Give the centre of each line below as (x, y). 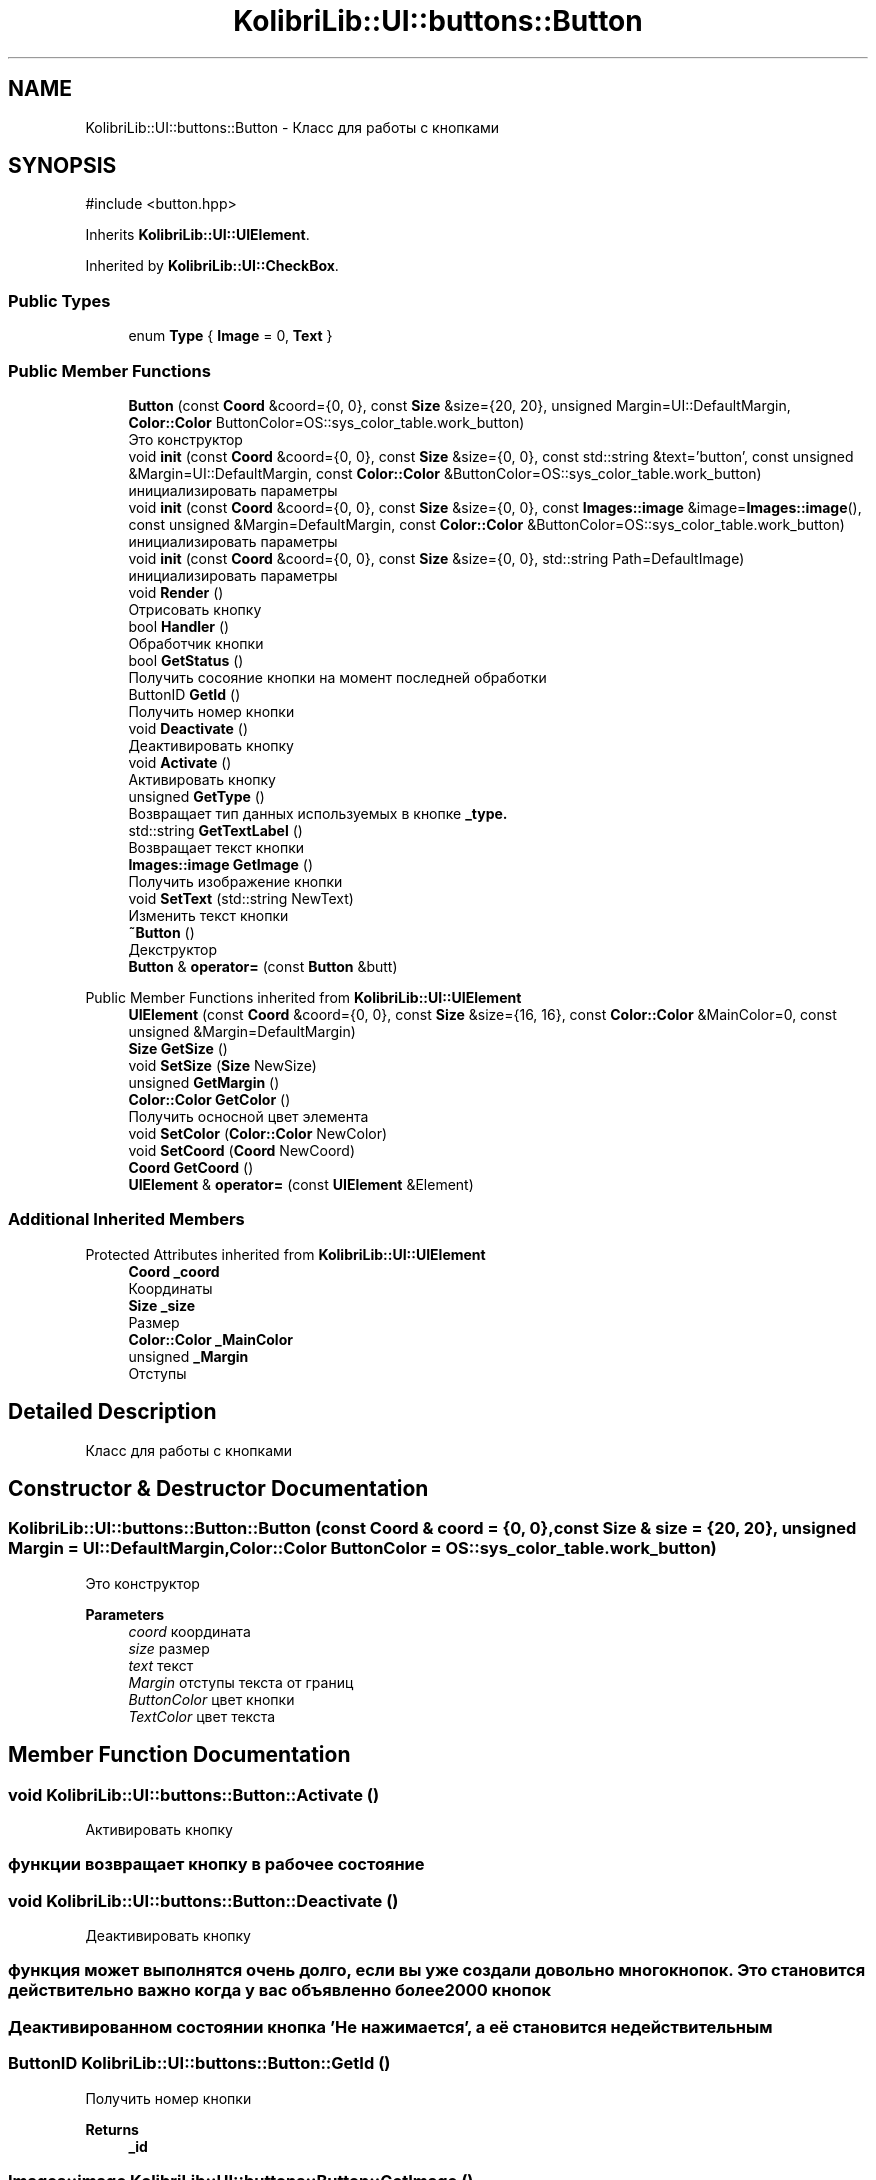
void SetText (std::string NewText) (241, 898)
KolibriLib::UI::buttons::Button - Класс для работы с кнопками (292, 127)
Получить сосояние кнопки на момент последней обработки (337, 677)
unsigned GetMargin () (204, 1082)
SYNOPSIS (62, 166)
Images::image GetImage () (220, 864)
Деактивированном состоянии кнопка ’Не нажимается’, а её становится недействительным (390, 2026)
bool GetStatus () (186, 660)
